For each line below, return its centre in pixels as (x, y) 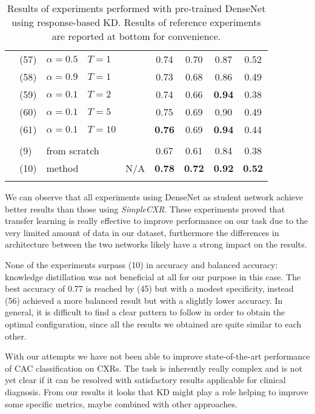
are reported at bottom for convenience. (136, 36)
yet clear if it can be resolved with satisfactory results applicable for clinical (145, 380)
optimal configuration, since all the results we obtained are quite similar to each (153, 324)
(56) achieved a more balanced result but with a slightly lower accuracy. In (144, 300)
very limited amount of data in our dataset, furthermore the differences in (142, 232)
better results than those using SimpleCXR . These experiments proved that (145, 209)
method (62, 168)
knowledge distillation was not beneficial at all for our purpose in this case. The (153, 276)
